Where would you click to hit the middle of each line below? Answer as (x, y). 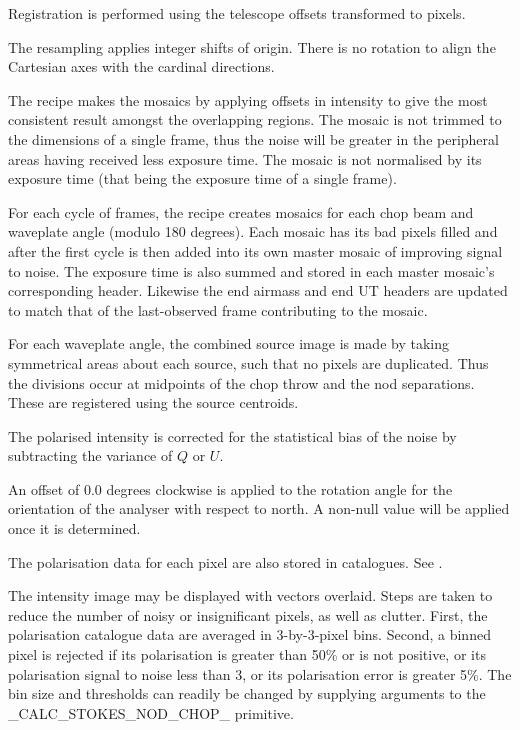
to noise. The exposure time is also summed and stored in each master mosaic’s (251, 270)
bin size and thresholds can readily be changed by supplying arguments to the (247, 693)
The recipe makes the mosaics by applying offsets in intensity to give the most (248, 99)
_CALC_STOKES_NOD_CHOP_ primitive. (151, 712)
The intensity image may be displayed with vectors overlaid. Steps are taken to (250, 595)
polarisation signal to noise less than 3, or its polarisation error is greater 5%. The (260, 673)
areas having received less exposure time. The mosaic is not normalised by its (245, 158)
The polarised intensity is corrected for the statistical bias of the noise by (232, 435)
